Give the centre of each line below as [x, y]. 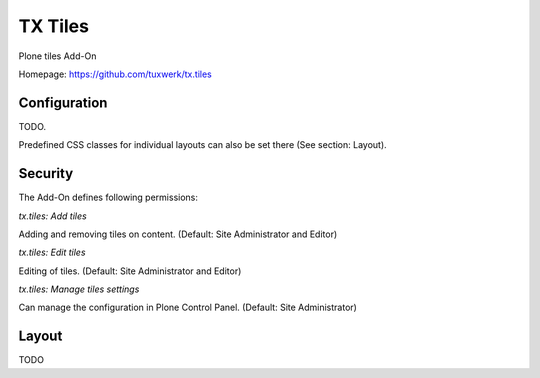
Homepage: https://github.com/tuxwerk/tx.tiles [115, 74]
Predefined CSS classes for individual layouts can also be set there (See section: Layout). [202, 145]
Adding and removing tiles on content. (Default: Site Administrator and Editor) [178, 234]
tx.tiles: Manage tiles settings [79, 289]
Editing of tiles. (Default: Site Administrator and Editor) [130, 271]
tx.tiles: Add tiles [52, 216]
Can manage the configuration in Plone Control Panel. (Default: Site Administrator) [187, 307]
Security [46, 173]
